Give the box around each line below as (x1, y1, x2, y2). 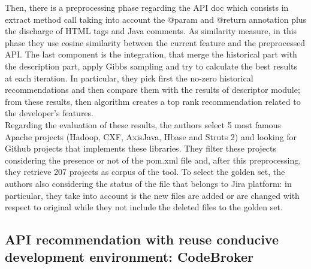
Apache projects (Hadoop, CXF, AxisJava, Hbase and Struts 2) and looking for (5, 130, 297, 143)
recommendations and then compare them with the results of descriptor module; (5, 83, 300, 96)
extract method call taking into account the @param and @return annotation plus (5, 13, 307, 25)
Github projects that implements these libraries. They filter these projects (5, 142, 277, 155)
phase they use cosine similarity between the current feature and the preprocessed (5, 36, 306, 49)
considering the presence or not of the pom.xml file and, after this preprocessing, (5, 153, 301, 166)
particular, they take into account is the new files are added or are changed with (5, 189, 300, 201)
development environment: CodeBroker (5, 247, 253, 266)
